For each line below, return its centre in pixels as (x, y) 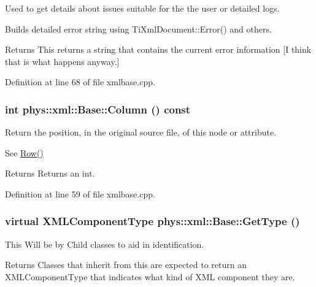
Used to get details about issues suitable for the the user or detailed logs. (142, 8)
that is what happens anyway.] (62, 61)
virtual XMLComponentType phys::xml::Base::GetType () (152, 221)
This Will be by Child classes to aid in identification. (105, 244)
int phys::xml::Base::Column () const (98, 109)
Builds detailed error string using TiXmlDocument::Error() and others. (138, 29)
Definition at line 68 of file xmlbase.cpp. (80, 82)
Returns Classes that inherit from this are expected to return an (126, 265)
